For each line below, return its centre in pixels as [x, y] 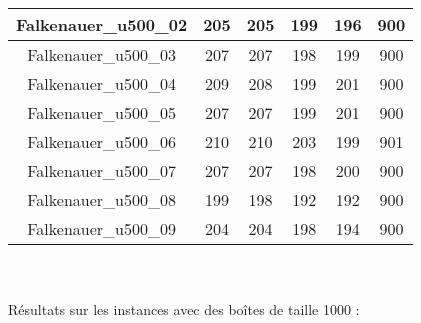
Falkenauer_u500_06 [101, 141]
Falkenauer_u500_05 [101, 112]
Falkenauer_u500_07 [101, 170]
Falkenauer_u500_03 [101, 54]
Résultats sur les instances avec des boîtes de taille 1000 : [184, 309]
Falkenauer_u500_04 [101, 83]
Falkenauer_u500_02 [102, 24]
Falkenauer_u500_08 [101, 199]
